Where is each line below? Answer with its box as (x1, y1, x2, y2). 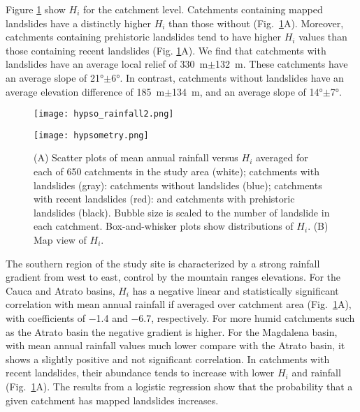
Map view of (34, 233, 87, 247)
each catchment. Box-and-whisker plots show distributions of (34, 219, 294, 233)
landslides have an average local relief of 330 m (6, 57, 208, 71)
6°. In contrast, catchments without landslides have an (111, 70, 344, 84)
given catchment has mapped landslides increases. (6, 392, 219, 407)
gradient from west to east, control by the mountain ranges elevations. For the (6, 270, 341, 284)
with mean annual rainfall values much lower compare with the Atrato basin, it (6, 338, 345, 353)
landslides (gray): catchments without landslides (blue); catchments (34, 177, 322, 192)
